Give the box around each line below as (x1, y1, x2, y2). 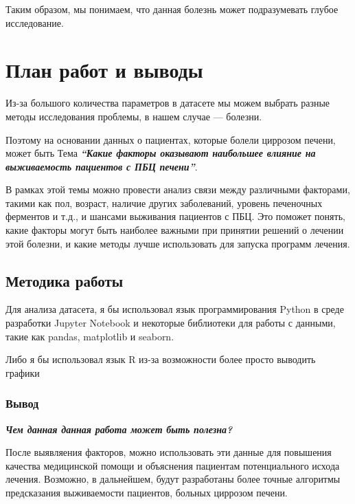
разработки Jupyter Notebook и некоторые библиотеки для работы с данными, (5, 316, 336, 330)
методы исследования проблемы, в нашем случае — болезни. (5, 109, 262, 123)
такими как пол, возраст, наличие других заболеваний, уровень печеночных (5, 195, 323, 210)
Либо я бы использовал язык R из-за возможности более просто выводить (5, 352, 316, 366)
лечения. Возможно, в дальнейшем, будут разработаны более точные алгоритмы (5, 472, 341, 486)
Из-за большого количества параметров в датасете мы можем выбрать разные (5, 96, 330, 110)
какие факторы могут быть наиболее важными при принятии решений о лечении (5, 223, 344, 237)
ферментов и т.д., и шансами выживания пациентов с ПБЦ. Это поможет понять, (5, 209, 345, 223)
